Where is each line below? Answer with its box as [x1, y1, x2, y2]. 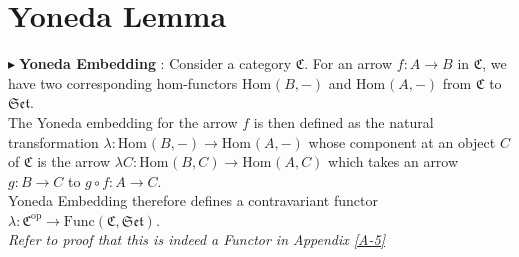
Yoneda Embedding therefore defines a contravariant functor [8, 190, 378, 211]
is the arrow [37, 151, 111, 172]
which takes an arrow [328, 151, 459, 172]
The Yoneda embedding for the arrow [8, 111, 238, 132]
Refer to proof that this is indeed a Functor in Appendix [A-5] [8, 229, 385, 250]
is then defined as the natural [253, 111, 434, 132]
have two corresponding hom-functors [8, 72, 238, 93]
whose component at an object [308, 131, 496, 152]
